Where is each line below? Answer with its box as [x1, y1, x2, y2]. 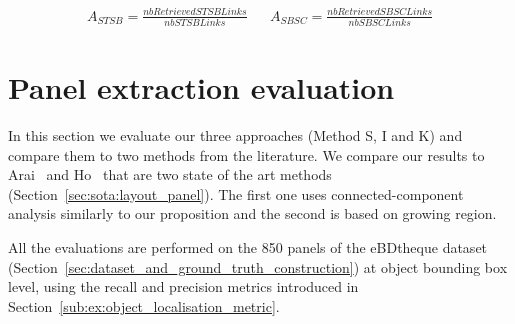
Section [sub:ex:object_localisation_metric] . [8, 295, 280, 316]
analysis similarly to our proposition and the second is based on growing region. [8, 203, 497, 224]
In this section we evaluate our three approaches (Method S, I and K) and [8, 124, 463, 145]
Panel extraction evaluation [8, 67, 395, 108]
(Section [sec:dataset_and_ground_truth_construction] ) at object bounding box [8, 256, 508, 277]
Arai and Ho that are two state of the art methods [8, 164, 332, 185]
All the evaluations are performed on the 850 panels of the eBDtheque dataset [8, 236, 488, 257]
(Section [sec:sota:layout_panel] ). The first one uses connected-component [8, 183, 464, 204]
